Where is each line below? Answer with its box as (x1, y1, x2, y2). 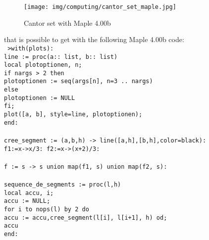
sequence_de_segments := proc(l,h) (4, 181, 121, 189)
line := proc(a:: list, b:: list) (4, 53, 118, 60)
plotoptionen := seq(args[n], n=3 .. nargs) (4, 78, 153, 85)
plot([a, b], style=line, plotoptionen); (4, 111, 143, 118)
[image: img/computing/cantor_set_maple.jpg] (24, 3, 176, 10)
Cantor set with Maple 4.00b (24, 17, 111, 28)
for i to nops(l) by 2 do (4, 206, 89, 213)
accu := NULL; (4, 197, 51, 205)
